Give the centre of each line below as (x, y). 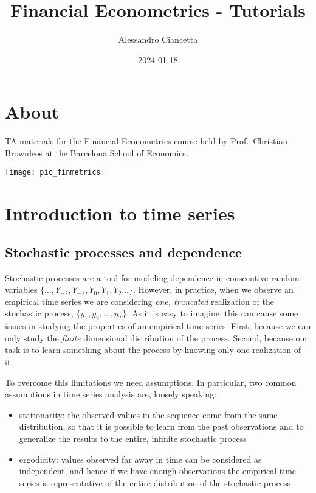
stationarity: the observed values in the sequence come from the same (148, 414)
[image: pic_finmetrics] (55, 173)
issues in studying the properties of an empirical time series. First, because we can (158, 326)
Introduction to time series (120, 213)
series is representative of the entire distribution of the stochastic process (155, 482)
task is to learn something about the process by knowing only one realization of (153, 350)
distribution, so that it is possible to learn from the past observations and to (161, 426)
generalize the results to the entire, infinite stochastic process (133, 438)
